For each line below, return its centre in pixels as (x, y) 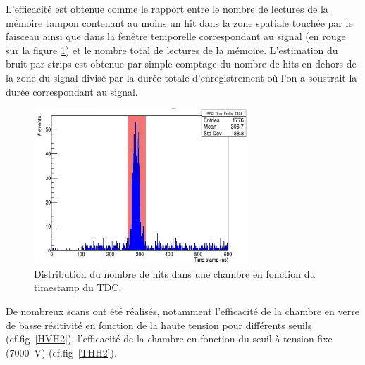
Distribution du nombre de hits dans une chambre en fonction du (175, 273)
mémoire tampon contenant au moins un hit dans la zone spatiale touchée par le (179, 22)
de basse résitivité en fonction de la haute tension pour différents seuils (159, 325)
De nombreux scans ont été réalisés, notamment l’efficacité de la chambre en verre (182, 310)
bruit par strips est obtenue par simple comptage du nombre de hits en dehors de (181, 64)
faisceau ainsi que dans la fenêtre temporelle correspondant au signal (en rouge (176, 36)
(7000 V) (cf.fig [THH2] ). (61, 352)
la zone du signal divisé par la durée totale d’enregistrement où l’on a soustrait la (181, 77)
